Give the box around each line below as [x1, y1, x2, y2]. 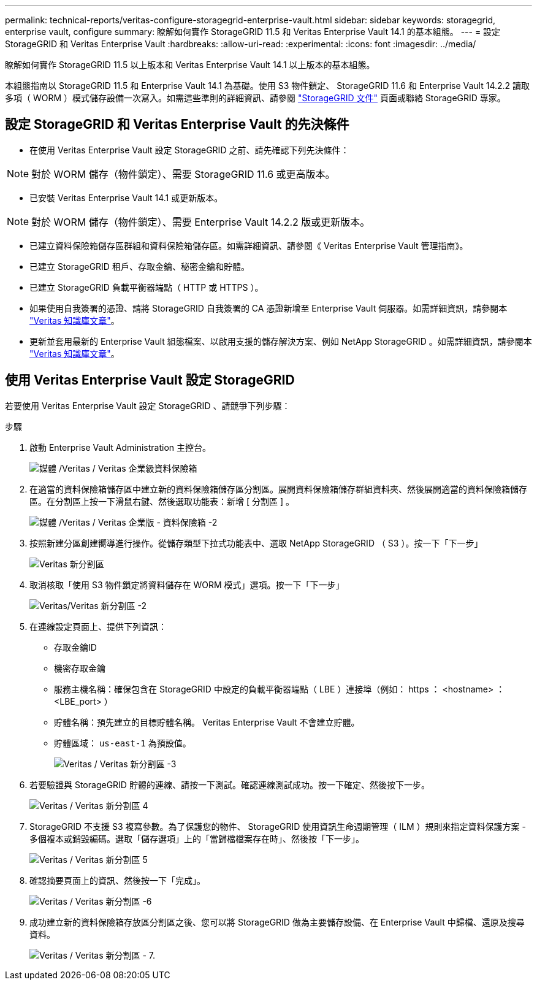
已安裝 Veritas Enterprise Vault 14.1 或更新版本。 [29, 192, 223, 203]
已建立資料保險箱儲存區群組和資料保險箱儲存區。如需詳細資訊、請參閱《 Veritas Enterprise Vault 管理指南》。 [29, 240, 468, 251]
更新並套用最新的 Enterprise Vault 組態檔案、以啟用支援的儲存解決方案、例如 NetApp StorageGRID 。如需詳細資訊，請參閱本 [29, 335, 532, 347]
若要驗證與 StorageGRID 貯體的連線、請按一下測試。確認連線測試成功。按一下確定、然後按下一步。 [29, 779, 430, 790]
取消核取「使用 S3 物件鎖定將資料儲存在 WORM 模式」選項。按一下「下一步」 [29, 579, 345, 590]
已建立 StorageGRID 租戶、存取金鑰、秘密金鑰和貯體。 [29, 261, 249, 272]
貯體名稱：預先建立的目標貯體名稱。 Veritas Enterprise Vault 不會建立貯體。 [54, 716, 360, 727]
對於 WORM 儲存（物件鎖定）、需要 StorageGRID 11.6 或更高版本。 [31, 167, 335, 180]
